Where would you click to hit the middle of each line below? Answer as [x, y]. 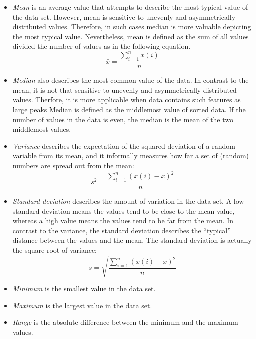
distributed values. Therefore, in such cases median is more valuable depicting [132, 26]
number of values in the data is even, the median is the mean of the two [123, 119]
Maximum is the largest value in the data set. [82, 305]
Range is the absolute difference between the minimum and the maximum [125, 322]
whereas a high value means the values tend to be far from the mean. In [123, 220]
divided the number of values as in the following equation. [101, 46]
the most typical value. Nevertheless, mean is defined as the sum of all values [131, 36]
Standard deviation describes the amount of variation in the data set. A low [128, 200]
